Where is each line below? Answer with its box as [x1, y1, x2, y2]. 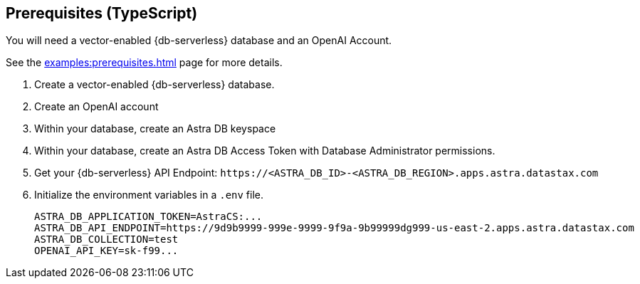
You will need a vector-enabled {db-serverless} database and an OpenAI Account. [6, 34, 392, 47]
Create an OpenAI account [34, 100, 159, 113]
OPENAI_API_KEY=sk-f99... [34, 245, 179, 257]
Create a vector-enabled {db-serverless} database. [34, 78, 275, 91]
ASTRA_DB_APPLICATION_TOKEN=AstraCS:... [34, 211, 263, 223]
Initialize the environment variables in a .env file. [34, 189, 264, 201]
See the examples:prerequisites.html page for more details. [6, 56, 283, 69]
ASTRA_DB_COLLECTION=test [34, 233, 179, 246]
